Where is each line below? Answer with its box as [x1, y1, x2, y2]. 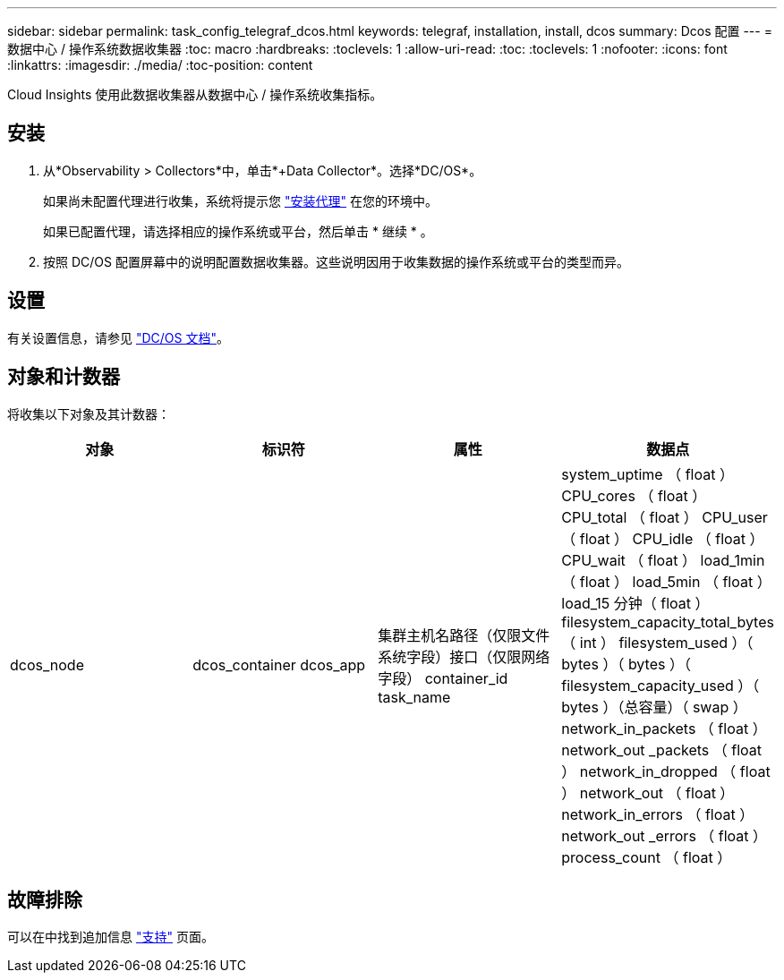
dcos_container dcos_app [192, 655, 366, 674]
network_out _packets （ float [561, 740, 763, 759]
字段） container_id [378, 669, 508, 687]
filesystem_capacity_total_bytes [561, 612, 774, 631]
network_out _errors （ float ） [561, 826, 768, 845]
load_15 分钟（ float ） [561, 593, 710, 612]
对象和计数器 [7, 365, 120, 388]
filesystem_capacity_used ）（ [561, 676, 760, 695]
